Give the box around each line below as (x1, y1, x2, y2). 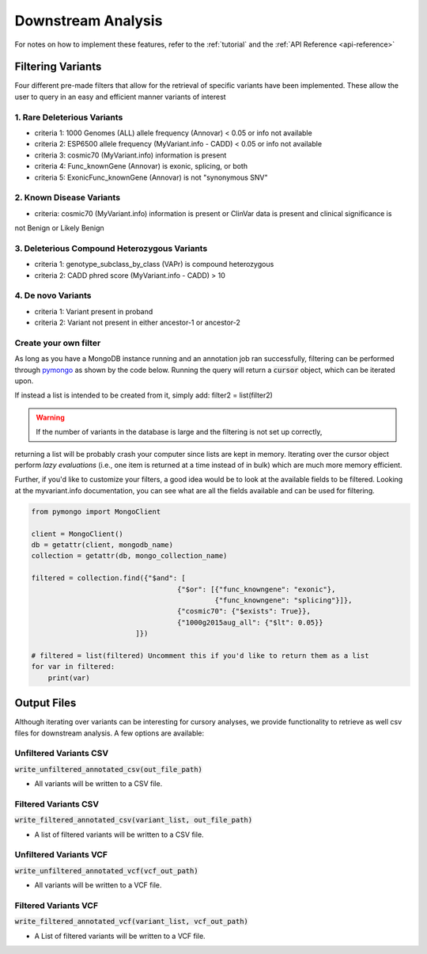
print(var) (47, 673, 90, 682)
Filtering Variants (14, 60, 102, 74)
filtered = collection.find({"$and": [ (31, 574, 186, 583)
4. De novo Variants (14, 290, 92, 301)
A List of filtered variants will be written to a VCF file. (34, 931, 206, 941)
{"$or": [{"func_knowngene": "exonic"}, (176, 584, 336, 594)
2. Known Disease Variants (14, 192, 121, 203)
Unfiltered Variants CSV (14, 748, 109, 759)
